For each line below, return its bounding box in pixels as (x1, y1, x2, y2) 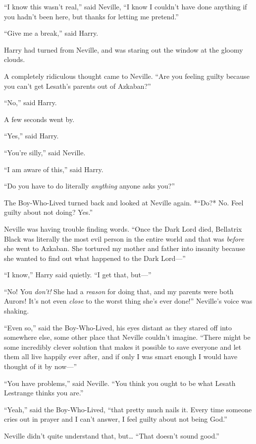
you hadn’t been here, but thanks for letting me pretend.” (4, 11, 179, 21)
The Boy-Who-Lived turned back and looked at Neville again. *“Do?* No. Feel (4, 197, 244, 207)
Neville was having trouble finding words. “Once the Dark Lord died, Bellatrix (4, 223, 242, 234)
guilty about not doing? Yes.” (4, 207, 93, 217)
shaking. (4, 306, 29, 316)
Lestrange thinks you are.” (4, 387, 84, 398)
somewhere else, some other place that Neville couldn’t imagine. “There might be (4, 332, 251, 342)
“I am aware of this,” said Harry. (4, 164, 103, 174)
